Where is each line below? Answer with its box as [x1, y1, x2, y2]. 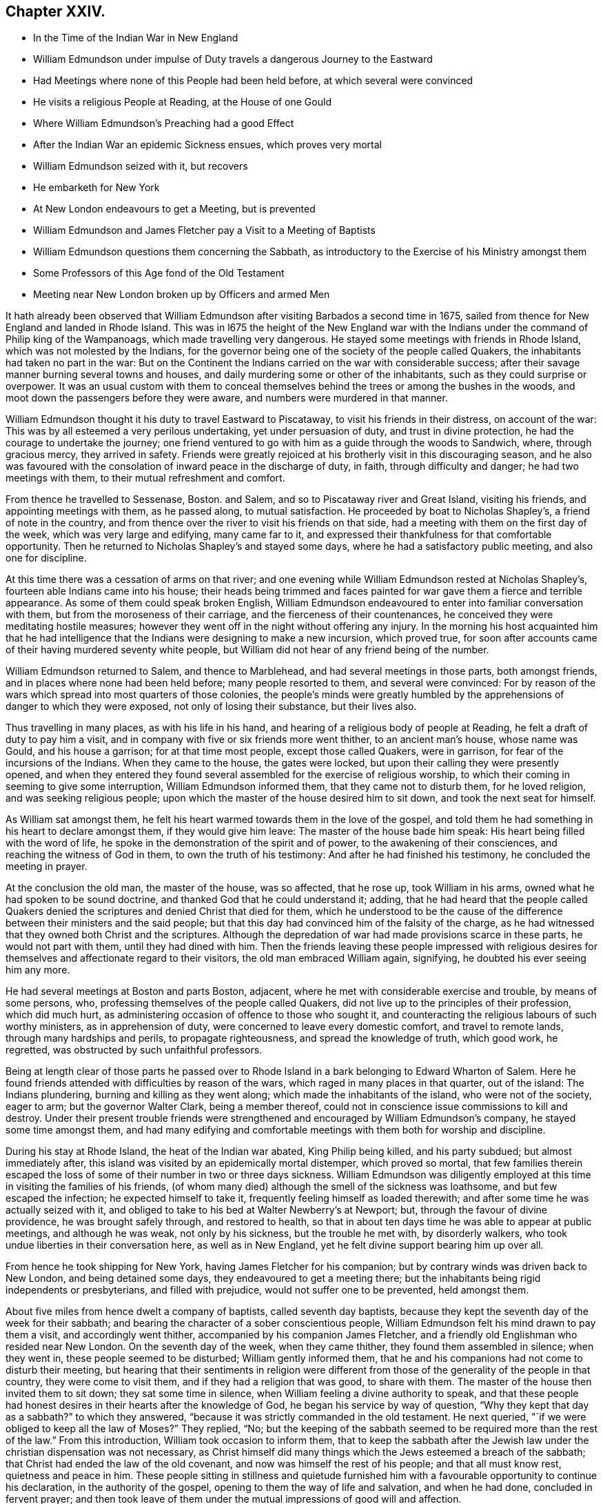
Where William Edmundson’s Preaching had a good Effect [33, 117, 294, 130]
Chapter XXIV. [6, 3, 106, 20]
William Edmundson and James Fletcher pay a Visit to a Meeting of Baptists [33, 224, 376, 237]
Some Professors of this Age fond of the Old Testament [33, 267, 285, 279]
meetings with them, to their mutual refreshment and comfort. [6, 472, 285, 484]
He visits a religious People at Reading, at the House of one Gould [33, 96, 331, 108]
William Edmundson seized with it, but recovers [33, 160, 248, 172]
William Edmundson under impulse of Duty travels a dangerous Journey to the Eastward [33, 53, 433, 66]
